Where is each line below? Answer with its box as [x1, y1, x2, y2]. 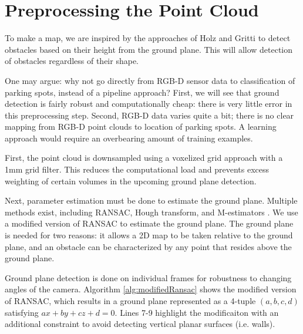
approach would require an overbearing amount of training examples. [5, 131, 253, 144]
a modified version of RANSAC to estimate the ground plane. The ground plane [5, 217, 294, 230]
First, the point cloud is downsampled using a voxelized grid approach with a [5, 151, 283, 164]
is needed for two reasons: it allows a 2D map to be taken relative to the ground [5, 229, 293, 241]
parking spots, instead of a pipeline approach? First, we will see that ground [5, 86, 280, 98]
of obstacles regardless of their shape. [5, 55, 139, 67]
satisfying [5, 306, 39, 318]
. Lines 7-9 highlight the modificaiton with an [115, 306, 279, 318]
